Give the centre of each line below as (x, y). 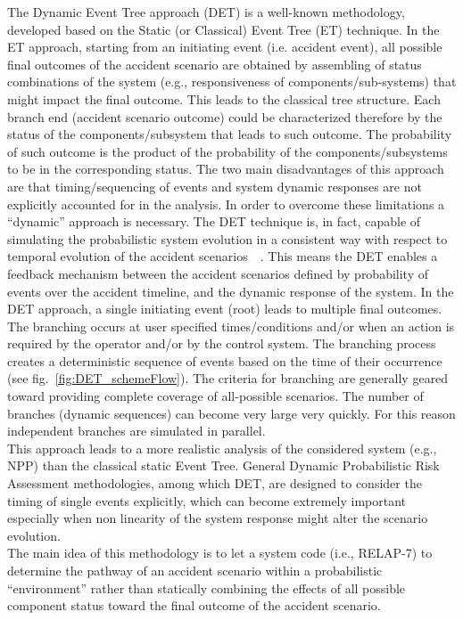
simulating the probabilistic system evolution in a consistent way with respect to (227, 238)
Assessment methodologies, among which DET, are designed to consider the (215, 483)
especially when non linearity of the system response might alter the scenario (218, 518)
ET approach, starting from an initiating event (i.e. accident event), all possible (225, 47)
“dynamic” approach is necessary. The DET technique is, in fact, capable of (214, 221)
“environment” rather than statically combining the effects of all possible (207, 587)
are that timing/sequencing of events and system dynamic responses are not (215, 186)
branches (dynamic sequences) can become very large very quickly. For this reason (231, 413)
